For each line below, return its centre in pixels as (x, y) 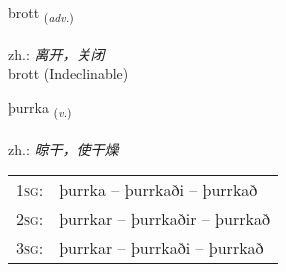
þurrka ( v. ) (40, 108)
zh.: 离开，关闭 (56, 53)
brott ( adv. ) (41, 13)
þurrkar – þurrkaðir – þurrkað (164, 219)
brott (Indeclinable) (68, 73)
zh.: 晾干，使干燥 (63, 148)
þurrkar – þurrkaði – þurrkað (161, 248)
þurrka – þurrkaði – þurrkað (158, 190)
